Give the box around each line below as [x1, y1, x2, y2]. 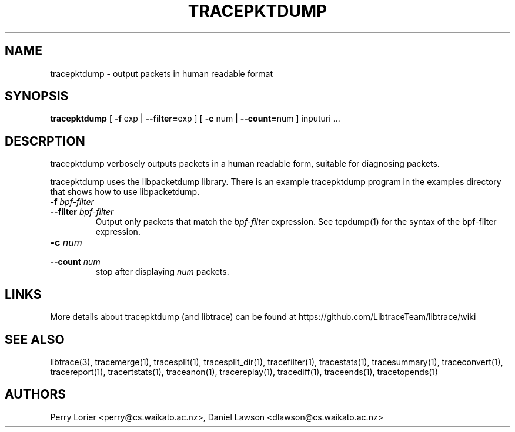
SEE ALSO [5, 332, 65, 347]
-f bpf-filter [50, 197, 94, 207]
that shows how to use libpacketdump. [50, 187, 200, 197]
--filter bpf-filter [50, 207, 114, 217]
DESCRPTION [5, 133, 85, 148]
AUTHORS [5, 387, 66, 402]
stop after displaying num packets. [95, 266, 229, 277]
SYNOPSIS [5, 89, 69, 104]
